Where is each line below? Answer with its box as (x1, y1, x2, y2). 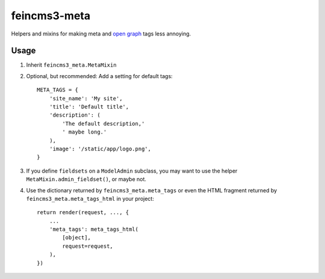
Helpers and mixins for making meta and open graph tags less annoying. (11, 30, 191, 37)
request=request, (62, 242, 114, 250)
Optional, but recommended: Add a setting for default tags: (26, 72, 173, 79)
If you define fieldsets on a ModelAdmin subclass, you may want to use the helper (26, 167, 238, 174)
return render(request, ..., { (37, 209, 129, 216)
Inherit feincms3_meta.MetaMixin (26, 61, 117, 69)
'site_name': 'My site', (49, 95, 123, 102)
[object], (62, 235, 91, 241)
